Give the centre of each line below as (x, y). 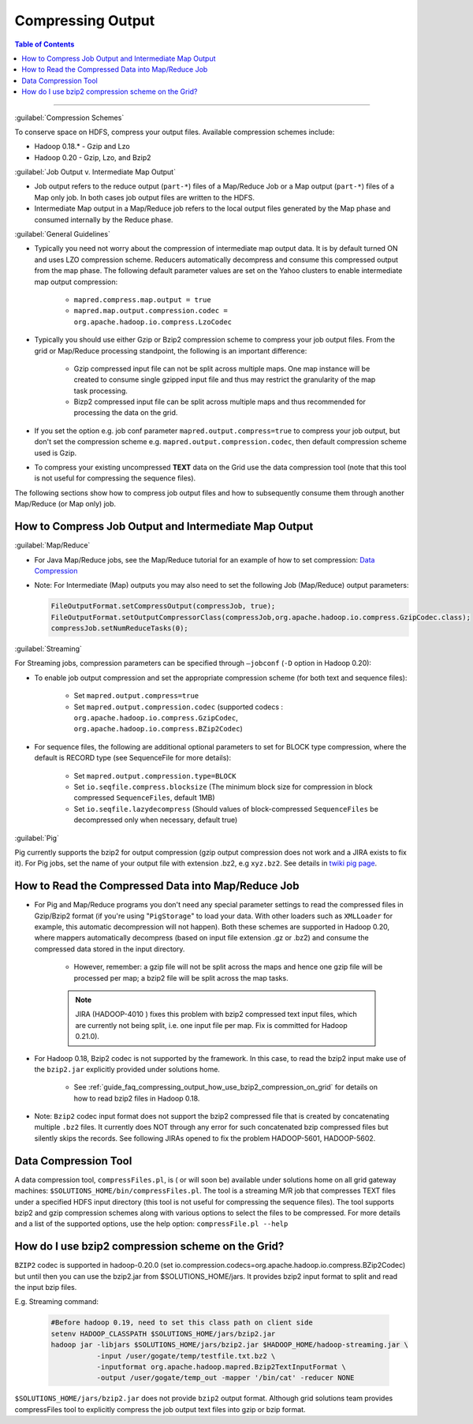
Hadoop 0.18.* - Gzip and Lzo (82, 147)
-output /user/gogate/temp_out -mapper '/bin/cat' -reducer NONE (225, 1378)
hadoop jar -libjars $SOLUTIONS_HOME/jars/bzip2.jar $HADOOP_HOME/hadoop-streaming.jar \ (230, 1345)
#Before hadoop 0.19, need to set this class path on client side (182, 1323)
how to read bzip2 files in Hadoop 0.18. (137, 1098)
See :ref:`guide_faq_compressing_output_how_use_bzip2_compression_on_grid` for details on (226, 1087)
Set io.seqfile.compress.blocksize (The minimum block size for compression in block (223, 787)
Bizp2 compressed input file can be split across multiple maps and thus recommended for (220, 402)
